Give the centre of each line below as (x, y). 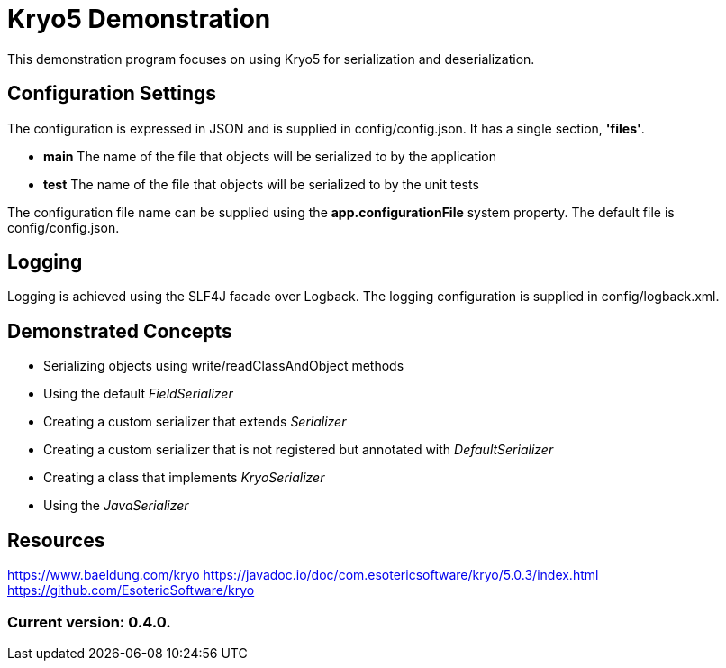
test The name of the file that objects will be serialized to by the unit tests (261, 184)
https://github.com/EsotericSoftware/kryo (131, 590)
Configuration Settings (112, 94)
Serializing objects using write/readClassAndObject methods (224, 366)
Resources (56, 540)
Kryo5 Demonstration (139, 19)
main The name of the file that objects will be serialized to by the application (270, 156)
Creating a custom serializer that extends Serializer (195, 422)
